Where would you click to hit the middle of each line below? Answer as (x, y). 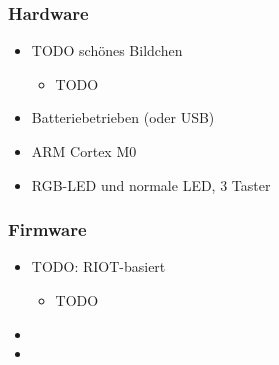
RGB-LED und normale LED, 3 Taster (151, 184)
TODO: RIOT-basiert (98, 266)
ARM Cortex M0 (84, 151)
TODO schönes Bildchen (107, 50)
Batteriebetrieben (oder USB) (123, 117)
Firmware (47, 229)
